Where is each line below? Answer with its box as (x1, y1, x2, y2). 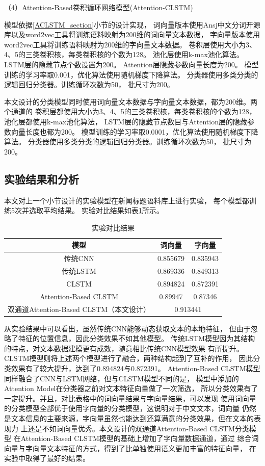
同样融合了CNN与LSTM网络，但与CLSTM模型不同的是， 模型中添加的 (4, 373, 239, 383)
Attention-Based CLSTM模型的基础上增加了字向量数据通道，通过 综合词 (20, 433, 259, 444)
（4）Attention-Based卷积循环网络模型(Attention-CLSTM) (4, 2, 193, 12)
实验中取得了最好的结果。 (4, 453, 90, 463)
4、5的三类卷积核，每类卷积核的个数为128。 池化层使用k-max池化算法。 (4, 49, 244, 60)
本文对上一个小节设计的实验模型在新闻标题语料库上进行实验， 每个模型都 (4, 195, 249, 205)
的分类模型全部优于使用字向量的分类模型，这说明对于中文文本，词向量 (4, 403, 240, 413)
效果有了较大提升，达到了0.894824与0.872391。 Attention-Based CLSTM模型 (11, 363, 260, 373)
